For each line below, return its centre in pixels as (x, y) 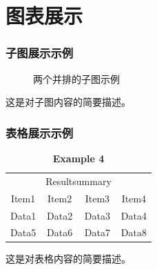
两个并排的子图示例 (76, 78)
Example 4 (78, 158)
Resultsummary (78, 181)
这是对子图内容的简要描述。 (68, 102)
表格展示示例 (40, 132)
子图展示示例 (40, 53)
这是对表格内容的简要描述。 (68, 259)
